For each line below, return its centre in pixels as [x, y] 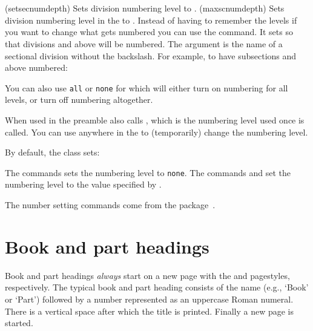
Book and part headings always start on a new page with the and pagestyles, [147, 275]
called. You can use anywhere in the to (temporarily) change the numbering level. [156, 132]
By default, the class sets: [52, 152]
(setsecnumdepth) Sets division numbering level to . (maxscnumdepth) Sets [145, 8]
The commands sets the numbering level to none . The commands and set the [148, 172]
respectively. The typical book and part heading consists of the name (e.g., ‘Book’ [157, 287]
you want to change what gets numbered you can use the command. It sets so [149, 32]
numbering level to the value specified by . [83, 184]
